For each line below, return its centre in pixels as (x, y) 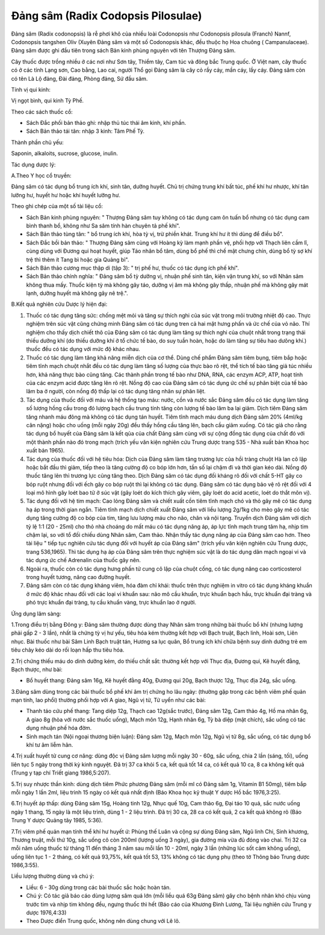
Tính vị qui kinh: (31, 89)
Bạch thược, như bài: (37, 669)
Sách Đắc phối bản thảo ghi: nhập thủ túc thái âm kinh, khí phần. (106, 123)
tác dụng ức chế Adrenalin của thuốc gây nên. (83, 560)
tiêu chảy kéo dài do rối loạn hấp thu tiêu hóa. (68, 650)
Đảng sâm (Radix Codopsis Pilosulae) (107, 16)
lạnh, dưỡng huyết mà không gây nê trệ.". (77, 293)
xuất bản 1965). (45, 451)
